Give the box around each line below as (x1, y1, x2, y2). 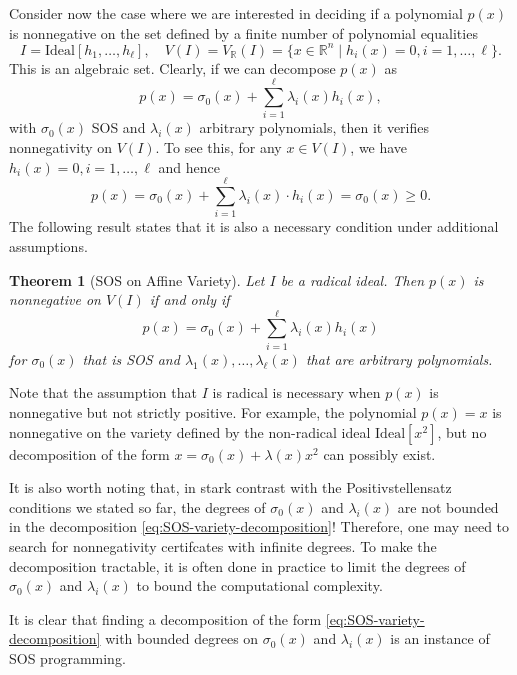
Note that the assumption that (9, 382, 197, 403)
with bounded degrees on (105, 628, 259, 649)
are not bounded (397, 496, 499, 517)
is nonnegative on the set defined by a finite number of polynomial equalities (9, 22, 478, 43)
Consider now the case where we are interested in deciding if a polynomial (9, 3, 463, 23)
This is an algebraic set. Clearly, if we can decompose (9, 57, 336, 78)
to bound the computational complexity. (136, 575, 383, 596)
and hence (158, 156, 221, 177)
